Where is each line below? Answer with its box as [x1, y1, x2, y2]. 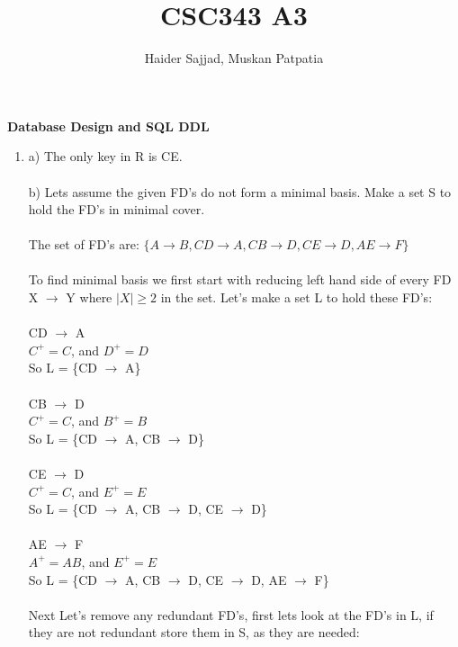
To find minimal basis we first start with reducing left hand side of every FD [28, 270, 452, 289]
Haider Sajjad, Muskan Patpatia [144, 49, 324, 67]
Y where [66, 288, 112, 307]
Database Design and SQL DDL [7, 116, 210, 135]
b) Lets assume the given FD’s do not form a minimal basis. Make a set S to [28, 182, 452, 201]
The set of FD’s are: [28, 235, 139, 254]
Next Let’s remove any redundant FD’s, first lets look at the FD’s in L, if [28, 605, 434, 624]
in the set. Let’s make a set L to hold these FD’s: [160, 288, 433, 307]
